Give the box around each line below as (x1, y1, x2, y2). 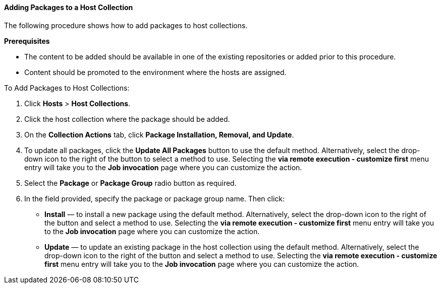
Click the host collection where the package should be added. (24, 114, 230, 123)
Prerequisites (4, 36, 50, 45)
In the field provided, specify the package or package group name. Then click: (24, 194, 285, 203)
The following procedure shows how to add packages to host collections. (4, 21, 248, 30)
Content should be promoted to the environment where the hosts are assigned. (24, 67, 287, 77)
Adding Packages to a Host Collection (4, 3, 133, 12)
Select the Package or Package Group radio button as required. (24, 178, 237, 187)
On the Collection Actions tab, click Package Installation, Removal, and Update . (24, 130, 294, 139)
